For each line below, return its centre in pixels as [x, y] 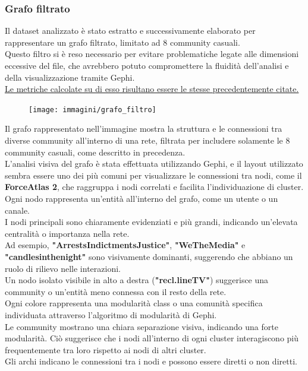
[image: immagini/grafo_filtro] [92, 110]
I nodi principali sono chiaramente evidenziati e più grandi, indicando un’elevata [151, 222]
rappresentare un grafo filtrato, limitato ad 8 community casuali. [122, 42]
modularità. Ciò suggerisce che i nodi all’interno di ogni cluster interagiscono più [152, 338]
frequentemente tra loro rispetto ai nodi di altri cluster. [106, 349]
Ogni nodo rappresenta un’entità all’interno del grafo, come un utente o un [142, 198]
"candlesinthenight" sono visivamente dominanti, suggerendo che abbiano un [149, 256]
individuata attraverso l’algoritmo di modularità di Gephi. [111, 314]
